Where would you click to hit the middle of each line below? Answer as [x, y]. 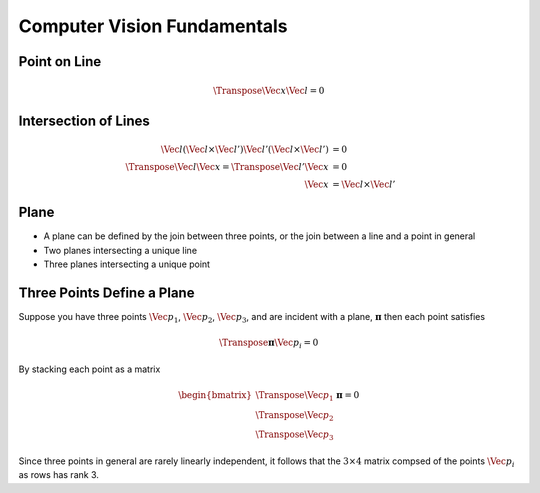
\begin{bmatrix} [215, 394]
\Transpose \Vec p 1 [294, 396]
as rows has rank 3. [59, 475]
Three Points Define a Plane [106, 292]
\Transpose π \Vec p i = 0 [268, 343]
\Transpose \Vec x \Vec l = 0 [269, 91]
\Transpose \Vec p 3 [294, 436]
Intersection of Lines [84, 121]
